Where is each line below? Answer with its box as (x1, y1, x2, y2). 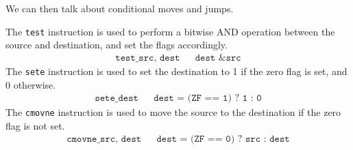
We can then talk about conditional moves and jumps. (5, 1, 234, 15)
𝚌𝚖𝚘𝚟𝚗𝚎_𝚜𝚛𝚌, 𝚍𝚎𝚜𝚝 (66, 134, 142, 145)
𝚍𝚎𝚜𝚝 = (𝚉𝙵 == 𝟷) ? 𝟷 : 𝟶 (154, 93, 262, 104)
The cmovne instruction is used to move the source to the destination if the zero (5, 105, 341, 119)
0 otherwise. (5, 77, 56, 91)
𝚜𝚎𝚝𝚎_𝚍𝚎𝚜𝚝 (95, 93, 138, 104)
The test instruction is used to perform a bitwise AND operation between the (5, 24, 335, 38)
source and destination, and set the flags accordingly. (5, 37, 228, 52)
